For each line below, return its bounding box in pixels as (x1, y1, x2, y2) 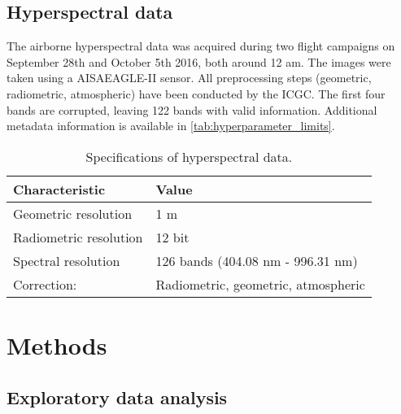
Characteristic (13, 179, 106, 198)
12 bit (155, 227, 190, 246)
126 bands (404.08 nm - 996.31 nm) (155, 251, 358, 270)
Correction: (13, 274, 77, 294)
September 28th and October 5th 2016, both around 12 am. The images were (7, 53, 391, 70)
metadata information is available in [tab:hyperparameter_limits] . (7, 117, 335, 134)
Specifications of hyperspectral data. (85, 146, 293, 166)
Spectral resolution (13, 251, 120, 270)
